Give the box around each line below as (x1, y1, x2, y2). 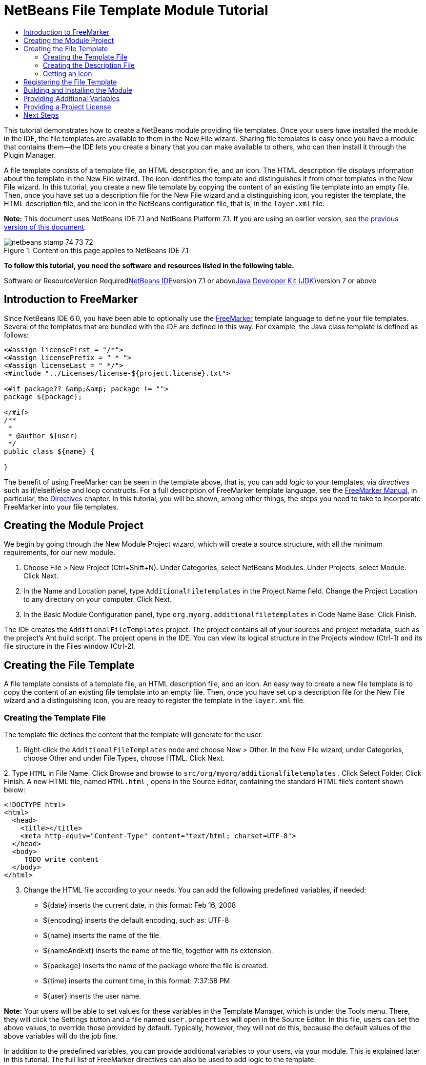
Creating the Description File (43, 61, 135, 69)
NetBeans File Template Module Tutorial (4, 2, 268, 19)
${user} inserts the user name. (43, 992, 142, 1001)
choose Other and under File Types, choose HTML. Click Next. (23, 754, 224, 763)
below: (4, 786, 25, 794)
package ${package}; (4, 392, 82, 401)
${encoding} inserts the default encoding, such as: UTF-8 (43, 916, 229, 925)
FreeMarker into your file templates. (4, 502, 119, 511)
